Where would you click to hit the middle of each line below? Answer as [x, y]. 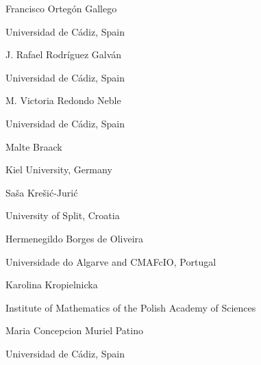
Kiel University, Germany [59, 169]
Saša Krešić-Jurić [42, 192]
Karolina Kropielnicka [52, 285]
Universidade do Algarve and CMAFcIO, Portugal [111, 261]
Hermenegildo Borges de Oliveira [75, 238]
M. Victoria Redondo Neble [63, 100]
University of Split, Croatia [63, 215]
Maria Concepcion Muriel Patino [74, 330]
